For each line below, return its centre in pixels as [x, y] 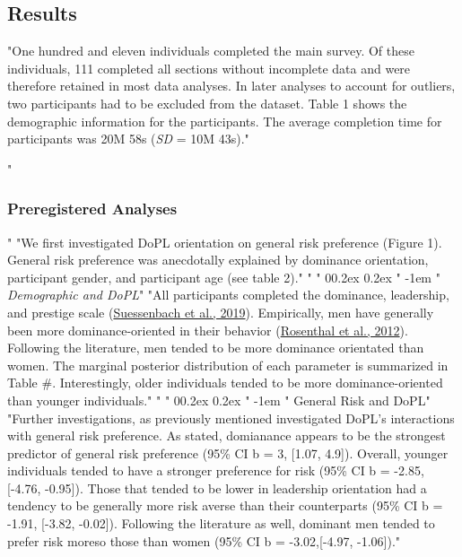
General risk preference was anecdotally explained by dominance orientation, [218, 260]
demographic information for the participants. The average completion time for [225, 121]
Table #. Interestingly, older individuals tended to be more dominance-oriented [225, 383]
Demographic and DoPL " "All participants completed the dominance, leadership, [228, 295]
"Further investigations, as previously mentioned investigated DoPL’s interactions [231, 418]
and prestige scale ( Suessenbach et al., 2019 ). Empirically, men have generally [221, 312]
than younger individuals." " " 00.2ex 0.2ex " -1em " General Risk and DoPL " [219, 400]
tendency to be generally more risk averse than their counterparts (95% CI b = [225, 505]
